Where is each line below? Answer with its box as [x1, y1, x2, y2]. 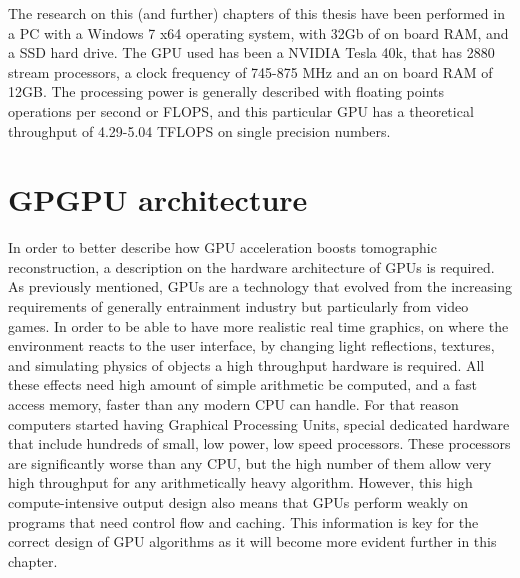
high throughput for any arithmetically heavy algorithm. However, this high [8, 472, 473, 493]
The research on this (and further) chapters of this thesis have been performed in [8, 3, 505, 23]
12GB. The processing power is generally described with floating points [8, 81, 445, 102]
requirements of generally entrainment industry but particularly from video [8, 296, 469, 317]
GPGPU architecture [8, 179, 308, 220]
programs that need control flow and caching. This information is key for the [8, 511, 479, 532]
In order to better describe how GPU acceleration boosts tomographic [8, 237, 437, 258]
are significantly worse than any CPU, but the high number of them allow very [8, 452, 492, 473]
